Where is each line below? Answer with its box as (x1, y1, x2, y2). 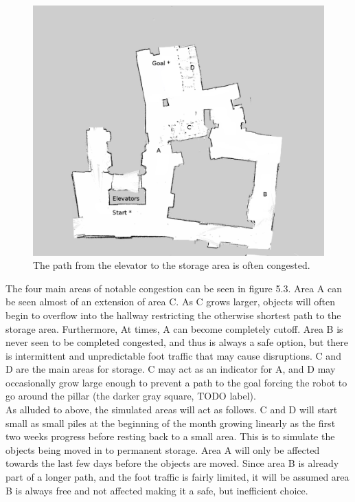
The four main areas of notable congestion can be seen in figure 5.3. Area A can (5, 281, 342, 295)
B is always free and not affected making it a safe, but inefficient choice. (5, 483, 308, 497)
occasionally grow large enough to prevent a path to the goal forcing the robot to (5, 375, 347, 389)
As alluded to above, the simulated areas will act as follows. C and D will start (5, 402, 338, 417)
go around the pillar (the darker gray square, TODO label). (5, 389, 256, 403)
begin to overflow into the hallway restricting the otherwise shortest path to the (5, 307, 341, 322)
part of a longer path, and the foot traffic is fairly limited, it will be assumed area (5, 470, 350, 484)
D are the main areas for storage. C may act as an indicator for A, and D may (5, 362, 336, 376)
